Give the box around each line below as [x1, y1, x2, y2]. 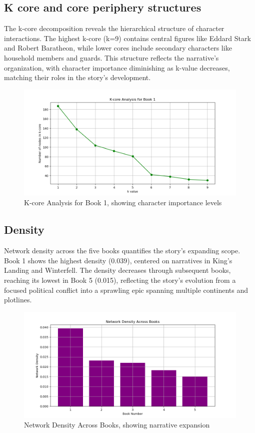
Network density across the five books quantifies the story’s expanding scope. [4, 245, 240, 256]
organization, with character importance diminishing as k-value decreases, [4, 62, 230, 73]
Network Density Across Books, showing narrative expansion [24, 419, 210, 430]
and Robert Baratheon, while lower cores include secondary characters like [4, 43, 232, 53]
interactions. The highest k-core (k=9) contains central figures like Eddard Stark [4, 33, 251, 43]
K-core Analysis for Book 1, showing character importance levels [24, 197, 222, 208]
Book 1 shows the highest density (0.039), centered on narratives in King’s [4, 255, 232, 265]
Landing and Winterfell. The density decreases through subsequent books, [4, 265, 231, 275]
